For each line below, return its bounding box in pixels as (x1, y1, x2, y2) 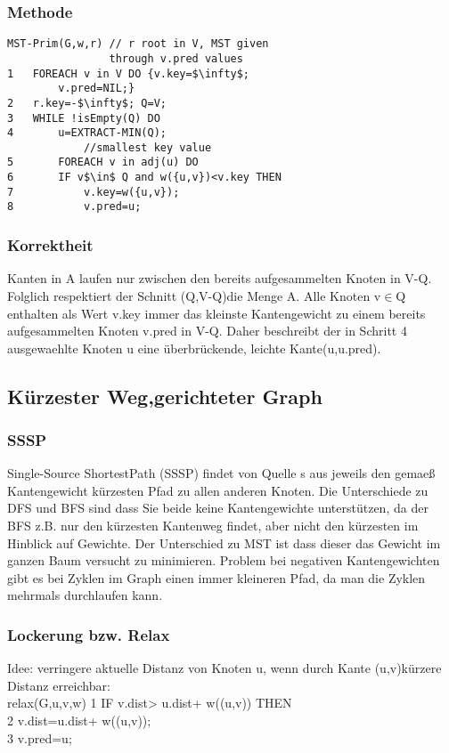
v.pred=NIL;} (58, 82, 135, 95)
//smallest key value (83, 141, 212, 154)
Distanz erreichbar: (7, 676, 110, 694)
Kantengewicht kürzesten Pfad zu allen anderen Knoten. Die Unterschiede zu (7, 481, 429, 499)
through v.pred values (109, 52, 243, 65)
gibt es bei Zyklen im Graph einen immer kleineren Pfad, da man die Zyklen (7, 568, 426, 587)
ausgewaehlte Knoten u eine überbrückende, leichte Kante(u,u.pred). (7, 338, 381, 357)
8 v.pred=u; (7, 200, 142, 214)
